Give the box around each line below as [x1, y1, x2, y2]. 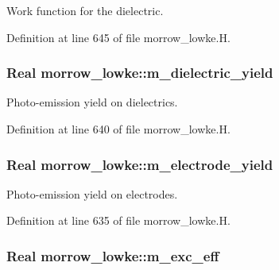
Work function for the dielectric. [6, 2, 164, 18]
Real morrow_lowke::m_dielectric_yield [6, 63, 273, 83]
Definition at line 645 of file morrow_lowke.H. [6, 29, 231, 45]
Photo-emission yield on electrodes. [6, 185, 178, 202]
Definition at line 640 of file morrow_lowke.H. [6, 121, 231, 137]
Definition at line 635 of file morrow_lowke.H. [6, 212, 231, 229]
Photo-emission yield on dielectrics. [6, 94, 178, 110]
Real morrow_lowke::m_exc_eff [6, 245, 219, 265]
